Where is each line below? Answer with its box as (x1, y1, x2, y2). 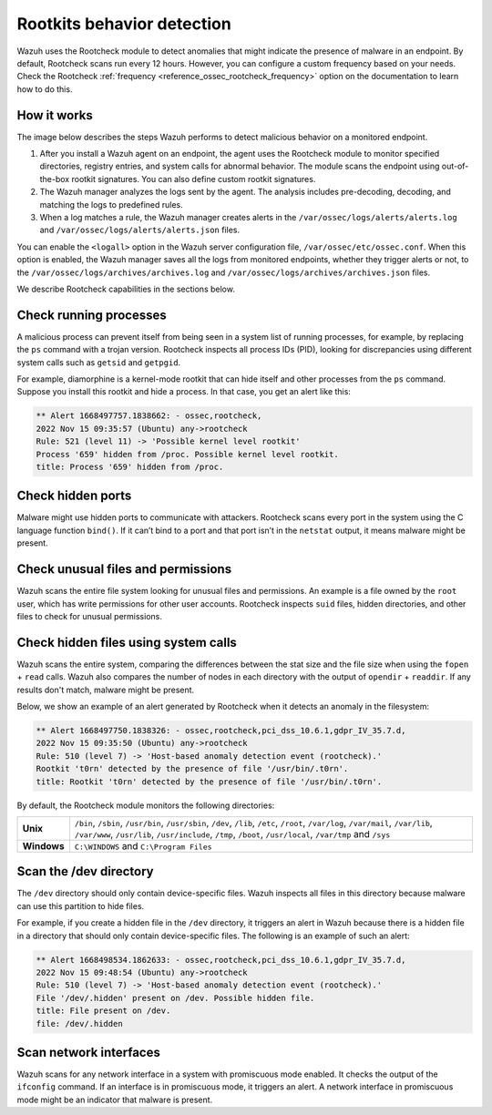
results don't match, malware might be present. (16, 684, 195, 695)
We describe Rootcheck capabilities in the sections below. (16, 283, 236, 294)
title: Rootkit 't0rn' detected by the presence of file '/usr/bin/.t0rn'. (36, 776, 383, 787)
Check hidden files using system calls (16, 634, 237, 650)
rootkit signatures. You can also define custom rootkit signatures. (71, 173, 316, 184)
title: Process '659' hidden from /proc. (36, 461, 224, 472)
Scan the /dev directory (16, 864, 154, 879)
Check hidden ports (16, 488, 132, 504)
